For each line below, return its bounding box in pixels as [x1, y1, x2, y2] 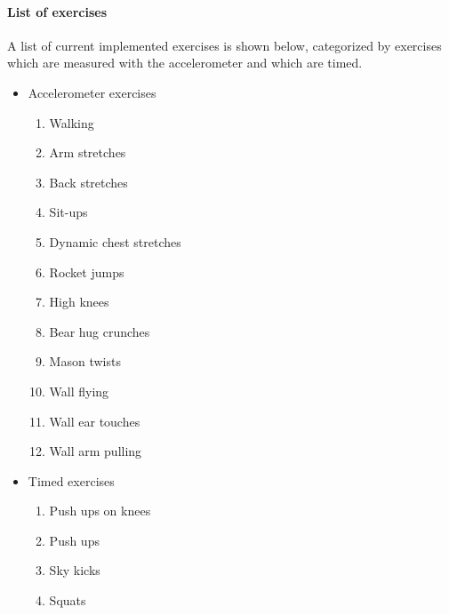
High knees [49, 292, 109, 311]
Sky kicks [49, 561, 100, 579]
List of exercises [7, 2, 108, 20]
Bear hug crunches [49, 322, 150, 340]
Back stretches [49, 172, 128, 191]
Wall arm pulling [49, 442, 142, 460]
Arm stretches [49, 143, 126, 162]
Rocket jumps [49, 262, 124, 281]
